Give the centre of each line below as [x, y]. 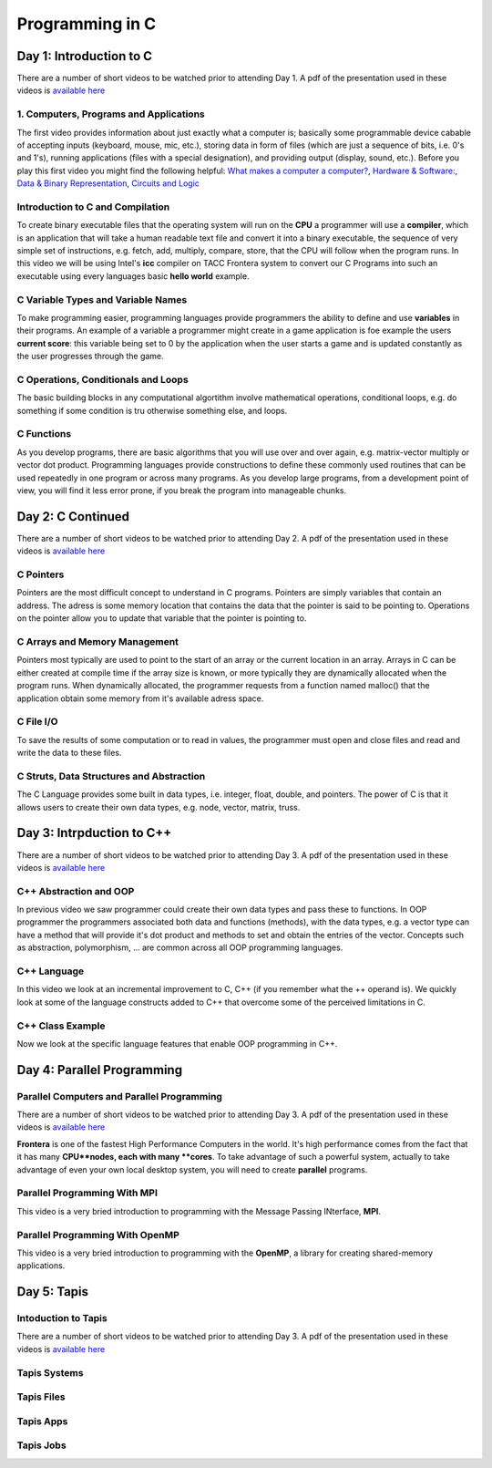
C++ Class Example [61, 1026]
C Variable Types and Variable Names [102, 299]
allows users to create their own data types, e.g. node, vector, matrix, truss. [159, 807]
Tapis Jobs [42, 1445]
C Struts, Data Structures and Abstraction [111, 776]
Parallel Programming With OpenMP [98, 1235]
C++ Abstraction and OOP [76, 891]
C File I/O [37, 722]
